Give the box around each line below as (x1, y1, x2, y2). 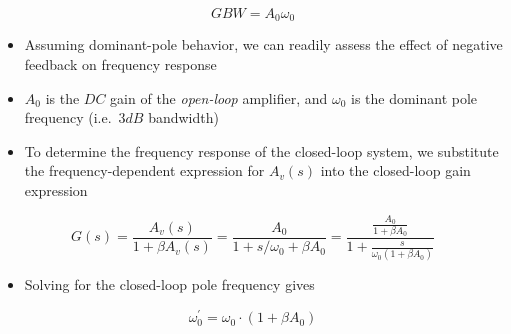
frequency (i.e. (24, 107, 112, 128)
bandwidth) (148, 107, 219, 128)
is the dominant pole (350, 87, 478, 108)
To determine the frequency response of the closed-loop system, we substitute (24, 140, 499, 161)
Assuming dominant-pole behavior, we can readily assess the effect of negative (24, 34, 503, 55)
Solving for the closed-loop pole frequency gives (24, 274, 315, 295)
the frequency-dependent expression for (24, 160, 265, 181)
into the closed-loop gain (320, 160, 471, 181)
